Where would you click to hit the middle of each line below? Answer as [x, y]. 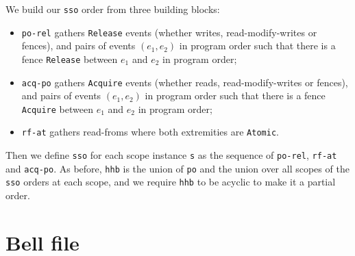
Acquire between [57, 108]
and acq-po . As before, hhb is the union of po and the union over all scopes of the [177, 168]
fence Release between [70, 59]
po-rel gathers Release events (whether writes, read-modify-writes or [169, 32]
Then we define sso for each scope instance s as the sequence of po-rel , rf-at [171, 155]
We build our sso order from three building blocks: [113, 9]
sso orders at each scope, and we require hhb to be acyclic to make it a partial [171, 182]
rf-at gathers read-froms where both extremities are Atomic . [150, 132]
